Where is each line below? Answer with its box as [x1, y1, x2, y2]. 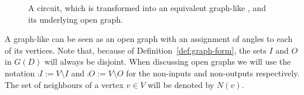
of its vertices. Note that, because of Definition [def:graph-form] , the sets [5, 44, 267, 56]
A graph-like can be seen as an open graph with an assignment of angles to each [5, 33, 293, 45]
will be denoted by [148, 78, 214, 90]
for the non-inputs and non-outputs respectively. [126, 66, 300, 79]
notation [5, 66, 35, 79]
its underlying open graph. [28, 13, 123, 25]
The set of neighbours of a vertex [5, 78, 124, 90]
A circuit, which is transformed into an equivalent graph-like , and [28, 2, 266, 13]
